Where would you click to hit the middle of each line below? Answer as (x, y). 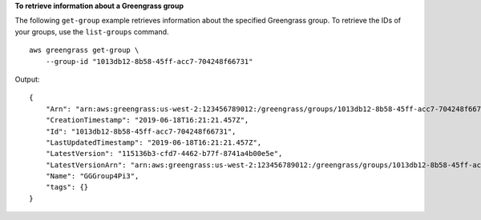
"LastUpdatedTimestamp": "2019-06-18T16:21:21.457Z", (154, 142)
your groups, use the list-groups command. (92, 31)
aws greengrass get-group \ (84, 50)
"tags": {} (67, 187)
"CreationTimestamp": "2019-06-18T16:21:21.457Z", (147, 120)
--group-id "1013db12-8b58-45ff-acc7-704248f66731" (149, 61)
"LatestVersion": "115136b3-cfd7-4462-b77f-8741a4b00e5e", (164, 154)
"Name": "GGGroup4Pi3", (92, 176)
